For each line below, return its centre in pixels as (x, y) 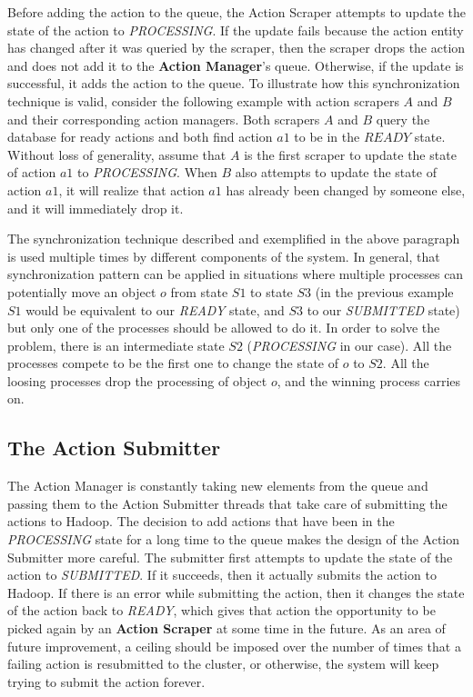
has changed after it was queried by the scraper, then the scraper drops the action (236, 48)
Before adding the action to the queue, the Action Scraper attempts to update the (236, 12)
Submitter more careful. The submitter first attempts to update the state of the (230, 557)
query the (403, 119)
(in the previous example (384, 291)
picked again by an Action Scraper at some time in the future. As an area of (226, 628)
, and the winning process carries (369, 380)
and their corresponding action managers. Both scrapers (164, 119)
